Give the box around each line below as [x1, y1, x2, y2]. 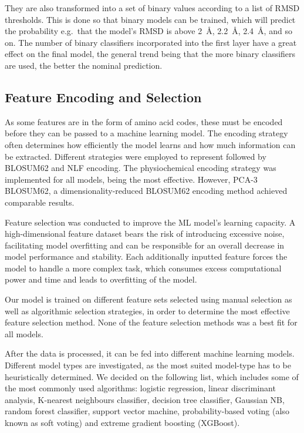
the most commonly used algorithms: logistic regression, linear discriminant [5, 382, 276, 394]
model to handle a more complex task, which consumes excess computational [5, 261, 282, 274]
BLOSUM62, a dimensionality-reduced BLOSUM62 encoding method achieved [5, 184, 288, 197]
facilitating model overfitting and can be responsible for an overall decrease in [5, 239, 285, 251]
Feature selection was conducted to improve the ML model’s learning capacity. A [5, 216, 296, 228]
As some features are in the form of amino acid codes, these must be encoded [5, 115, 283, 127]
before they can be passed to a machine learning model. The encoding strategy [5, 127, 288, 139]
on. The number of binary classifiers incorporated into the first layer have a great [5, 36, 297, 48]
